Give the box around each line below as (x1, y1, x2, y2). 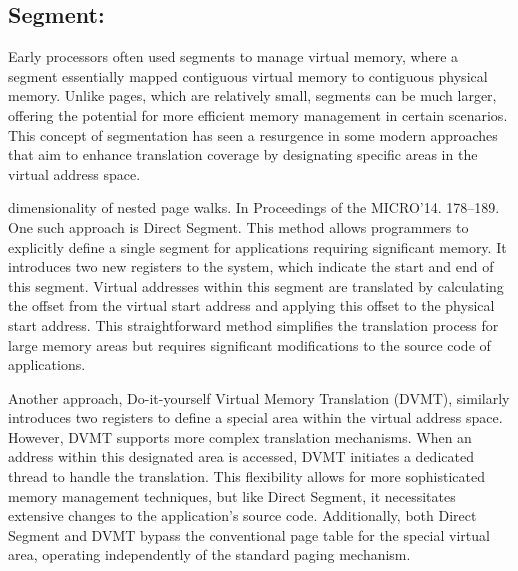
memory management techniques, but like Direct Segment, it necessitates (8, 485, 456, 506)
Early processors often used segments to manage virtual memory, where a (8, 46, 459, 67)
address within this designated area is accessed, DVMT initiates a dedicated (8, 446, 474, 467)
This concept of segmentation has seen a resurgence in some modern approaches (8, 124, 498, 145)
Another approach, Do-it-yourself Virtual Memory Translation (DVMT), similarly (8, 387, 510, 408)
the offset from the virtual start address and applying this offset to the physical (8, 295, 495, 316)
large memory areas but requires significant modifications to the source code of (8, 334, 491, 355)
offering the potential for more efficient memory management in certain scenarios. (8, 104, 508, 125)
